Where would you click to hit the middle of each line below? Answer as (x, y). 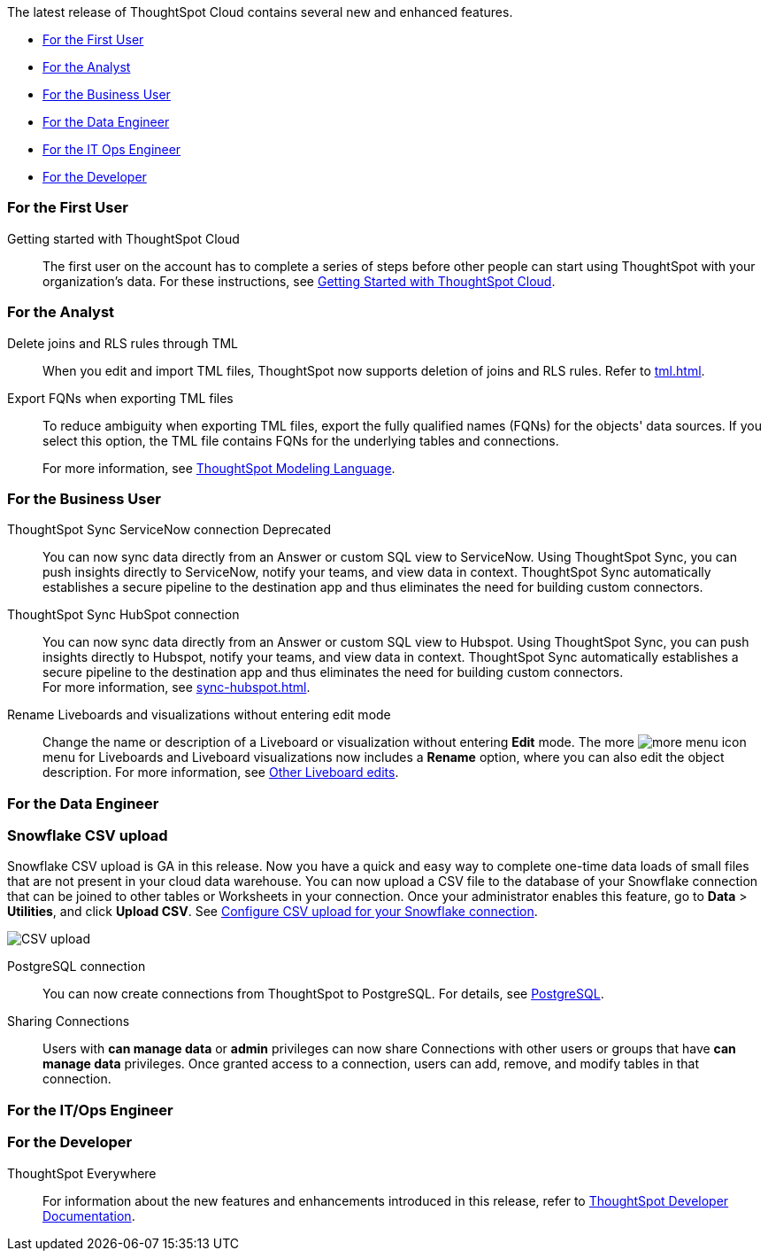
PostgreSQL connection (77, 967)
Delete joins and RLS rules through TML (123, 343)
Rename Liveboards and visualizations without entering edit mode (199, 715)
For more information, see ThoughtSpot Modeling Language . (219, 468)
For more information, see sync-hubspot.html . (177, 687)
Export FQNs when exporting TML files (120, 398)
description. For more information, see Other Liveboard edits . (221, 773)
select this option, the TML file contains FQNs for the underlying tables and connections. (301, 440)
